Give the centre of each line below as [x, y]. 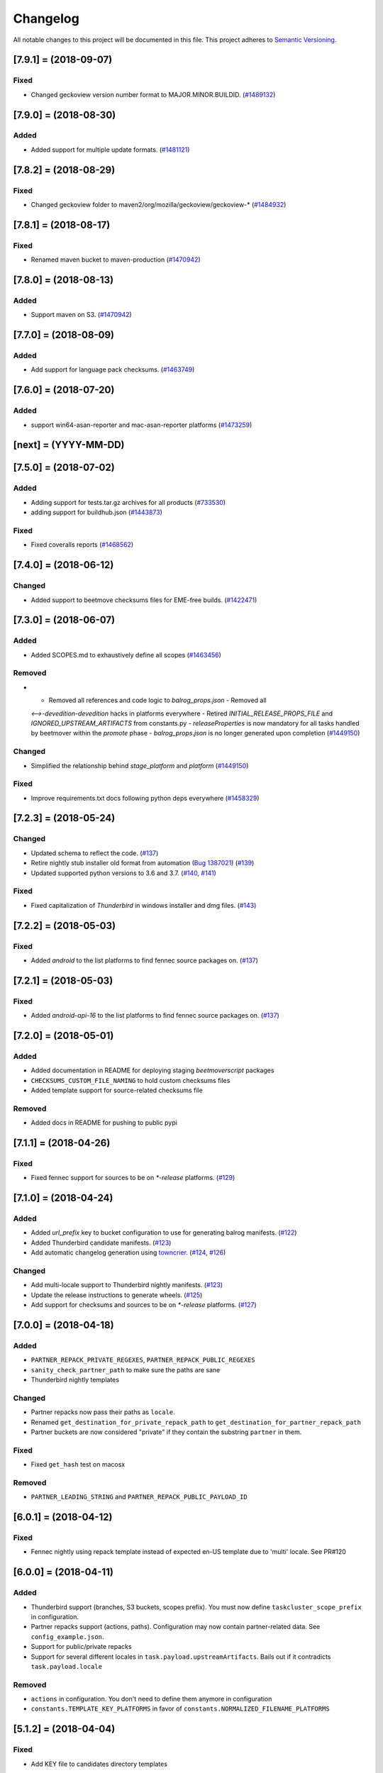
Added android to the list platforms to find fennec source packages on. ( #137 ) [145, 960]
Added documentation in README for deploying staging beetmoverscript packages [152, 1070]
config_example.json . [67, 1636]
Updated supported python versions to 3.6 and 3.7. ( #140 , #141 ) [123, 873]
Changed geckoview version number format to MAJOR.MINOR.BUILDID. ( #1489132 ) [153, 94]
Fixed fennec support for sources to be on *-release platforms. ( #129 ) [133, 1178]
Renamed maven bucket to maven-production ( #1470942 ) [116, 260]
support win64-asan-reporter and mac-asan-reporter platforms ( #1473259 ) [141, 425]
